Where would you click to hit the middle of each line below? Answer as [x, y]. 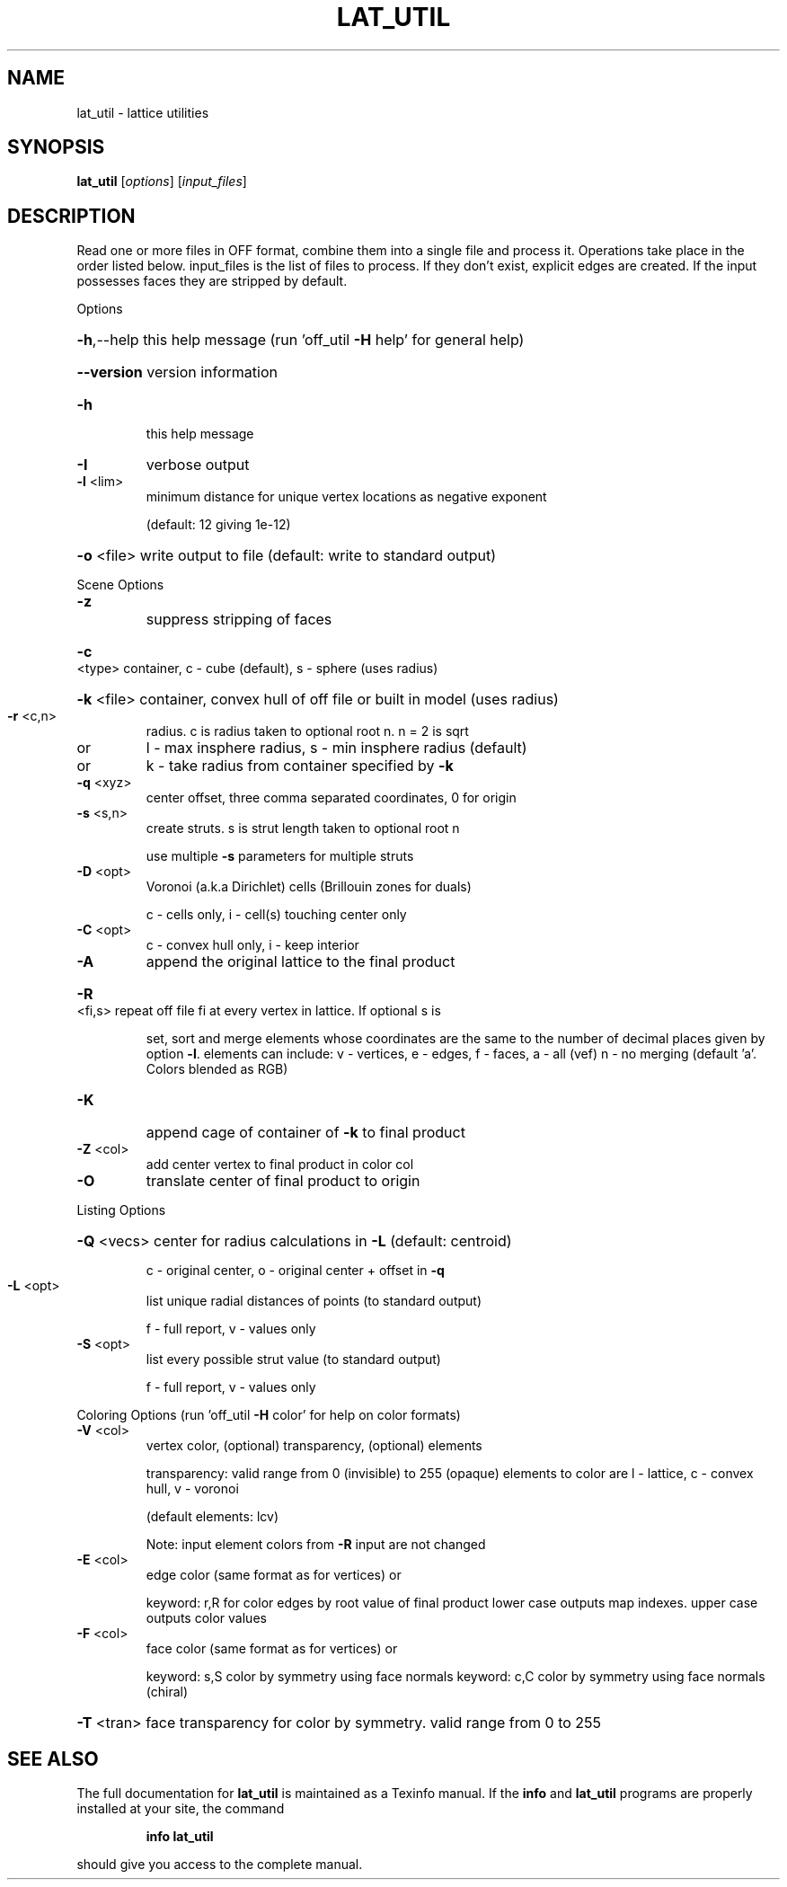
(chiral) [167, 1692]
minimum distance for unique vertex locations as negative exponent [346, 497]
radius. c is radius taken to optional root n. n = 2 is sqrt [307, 731]
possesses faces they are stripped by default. [212, 281]
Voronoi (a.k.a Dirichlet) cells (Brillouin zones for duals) [309, 887]
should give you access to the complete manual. [220, 1865]
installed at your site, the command [181, 1809]
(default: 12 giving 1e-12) [218, 525]
